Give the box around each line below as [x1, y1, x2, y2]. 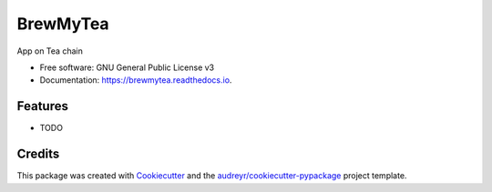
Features [16, 98, 68, 114]
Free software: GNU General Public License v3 [39, 62, 215, 73]
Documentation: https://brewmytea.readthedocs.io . [39, 75, 232, 86]
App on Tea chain [16, 45, 84, 56]
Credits [16, 147, 60, 162]
